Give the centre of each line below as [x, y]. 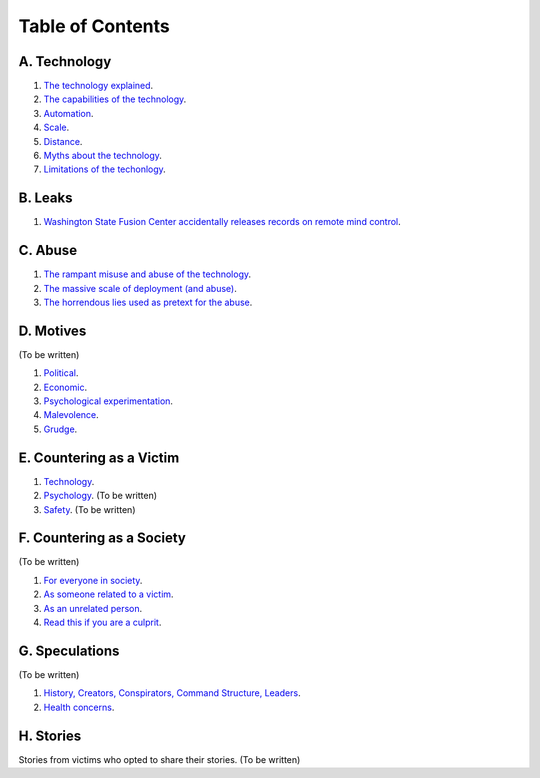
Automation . [68, 113]
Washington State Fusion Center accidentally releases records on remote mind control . [222, 222]
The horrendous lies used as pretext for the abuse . [148, 302]
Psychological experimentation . [108, 401]
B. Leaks [45, 198]
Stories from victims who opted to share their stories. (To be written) [159, 759]
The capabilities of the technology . [115, 99]
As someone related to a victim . [108, 594]
